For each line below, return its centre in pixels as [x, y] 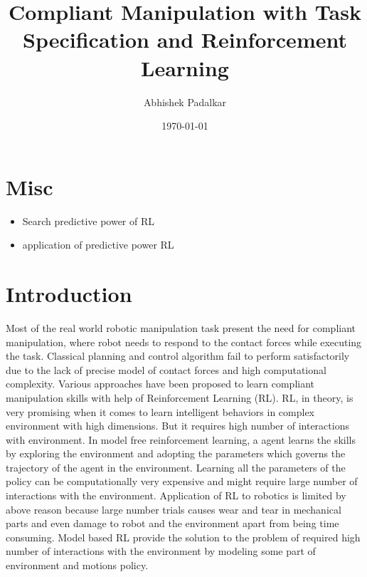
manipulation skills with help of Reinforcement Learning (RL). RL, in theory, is [180, 397]
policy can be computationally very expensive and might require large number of [182, 481]
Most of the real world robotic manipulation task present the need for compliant [181, 327]
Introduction [69, 293]
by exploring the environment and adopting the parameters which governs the [176, 453]
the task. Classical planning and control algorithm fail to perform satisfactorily [178, 356]
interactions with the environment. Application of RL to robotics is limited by [176, 495]
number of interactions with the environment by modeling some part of [161, 551]
